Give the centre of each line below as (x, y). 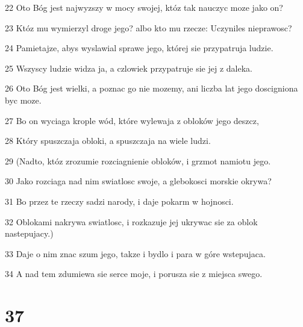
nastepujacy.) (29, 233)
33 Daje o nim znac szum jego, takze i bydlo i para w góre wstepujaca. (135, 253)
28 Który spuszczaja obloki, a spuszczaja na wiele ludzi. (108, 141)
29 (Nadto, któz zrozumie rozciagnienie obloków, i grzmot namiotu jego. (138, 160)
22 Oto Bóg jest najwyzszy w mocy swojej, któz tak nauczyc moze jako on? (144, 7)
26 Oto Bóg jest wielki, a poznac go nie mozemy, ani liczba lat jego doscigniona (151, 88)
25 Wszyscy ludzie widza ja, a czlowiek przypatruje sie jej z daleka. (129, 68)
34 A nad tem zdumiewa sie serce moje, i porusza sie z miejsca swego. (134, 274)
